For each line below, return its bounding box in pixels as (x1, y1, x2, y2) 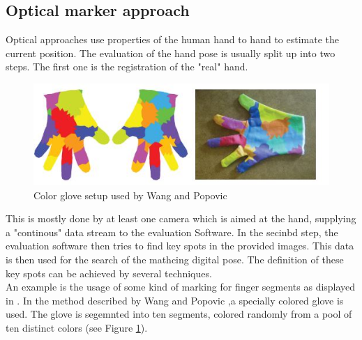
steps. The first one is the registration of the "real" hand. (6, 59, 248, 74)
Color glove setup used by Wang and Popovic (33, 187, 227, 202)
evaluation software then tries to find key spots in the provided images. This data (6, 238, 354, 253)
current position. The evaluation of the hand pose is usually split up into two (6, 45, 335, 60)
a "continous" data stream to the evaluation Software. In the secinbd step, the (6, 224, 338, 239)
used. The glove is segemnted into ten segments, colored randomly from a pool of (6, 307, 352, 321)
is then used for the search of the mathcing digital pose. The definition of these (6, 252, 344, 267)
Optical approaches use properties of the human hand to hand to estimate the (6, 32, 339, 47)
